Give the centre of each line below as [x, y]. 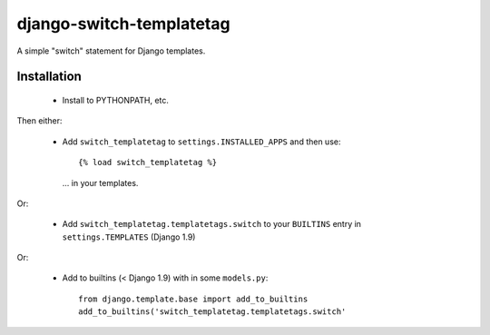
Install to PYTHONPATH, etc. [116, 100]
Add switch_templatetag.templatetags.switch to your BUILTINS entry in [212, 224]
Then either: [39, 121]
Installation [49, 77]
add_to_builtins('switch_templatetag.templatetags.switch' [212, 312]
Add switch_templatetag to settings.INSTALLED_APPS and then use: [201, 142]
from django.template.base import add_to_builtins [193, 299]
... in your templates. [100, 182]
